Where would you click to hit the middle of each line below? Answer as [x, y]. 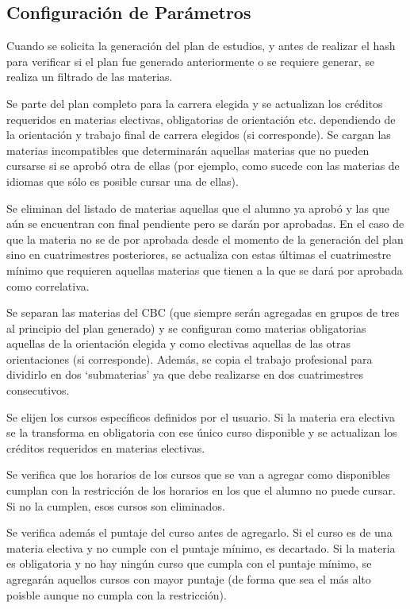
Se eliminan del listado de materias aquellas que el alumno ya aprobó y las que [198, 208]
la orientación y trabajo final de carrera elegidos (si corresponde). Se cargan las [199, 135]
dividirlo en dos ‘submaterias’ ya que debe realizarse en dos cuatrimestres [185, 374]
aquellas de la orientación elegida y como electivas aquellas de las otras [179, 343]
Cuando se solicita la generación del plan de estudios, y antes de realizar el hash [201, 46]
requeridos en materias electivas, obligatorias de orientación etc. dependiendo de [201, 119]
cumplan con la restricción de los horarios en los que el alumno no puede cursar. [201, 490]
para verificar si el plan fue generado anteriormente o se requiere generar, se [191, 61]
